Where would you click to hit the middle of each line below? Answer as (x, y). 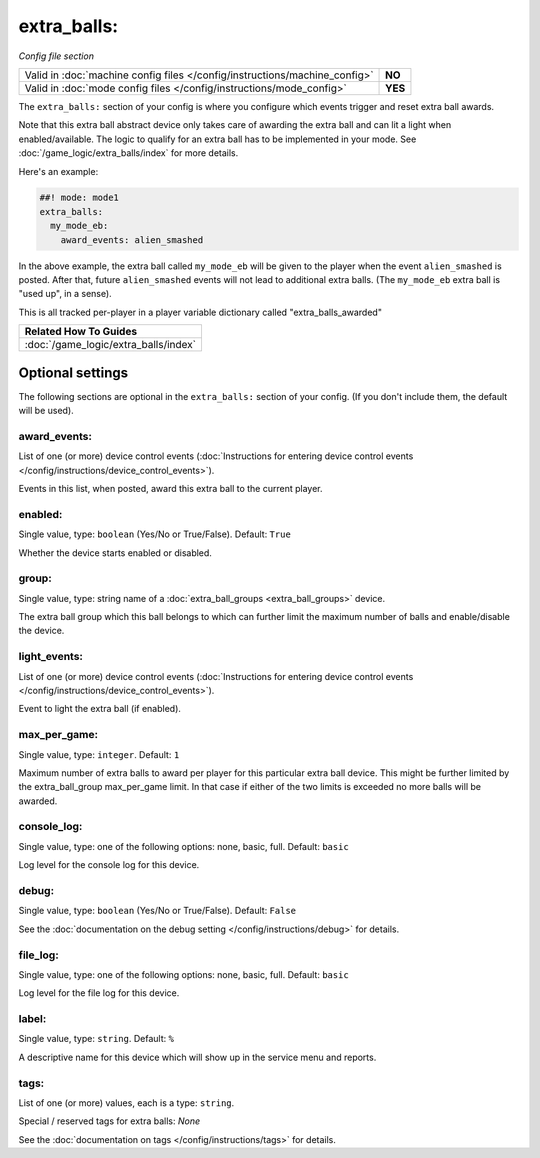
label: (32, 1019)
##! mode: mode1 (79, 198)
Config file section (56, 56)
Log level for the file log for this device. (99, 993)
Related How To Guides (81, 332)
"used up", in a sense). (65, 294)
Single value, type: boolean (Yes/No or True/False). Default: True (155, 534)
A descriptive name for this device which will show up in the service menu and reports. (197, 1057)
